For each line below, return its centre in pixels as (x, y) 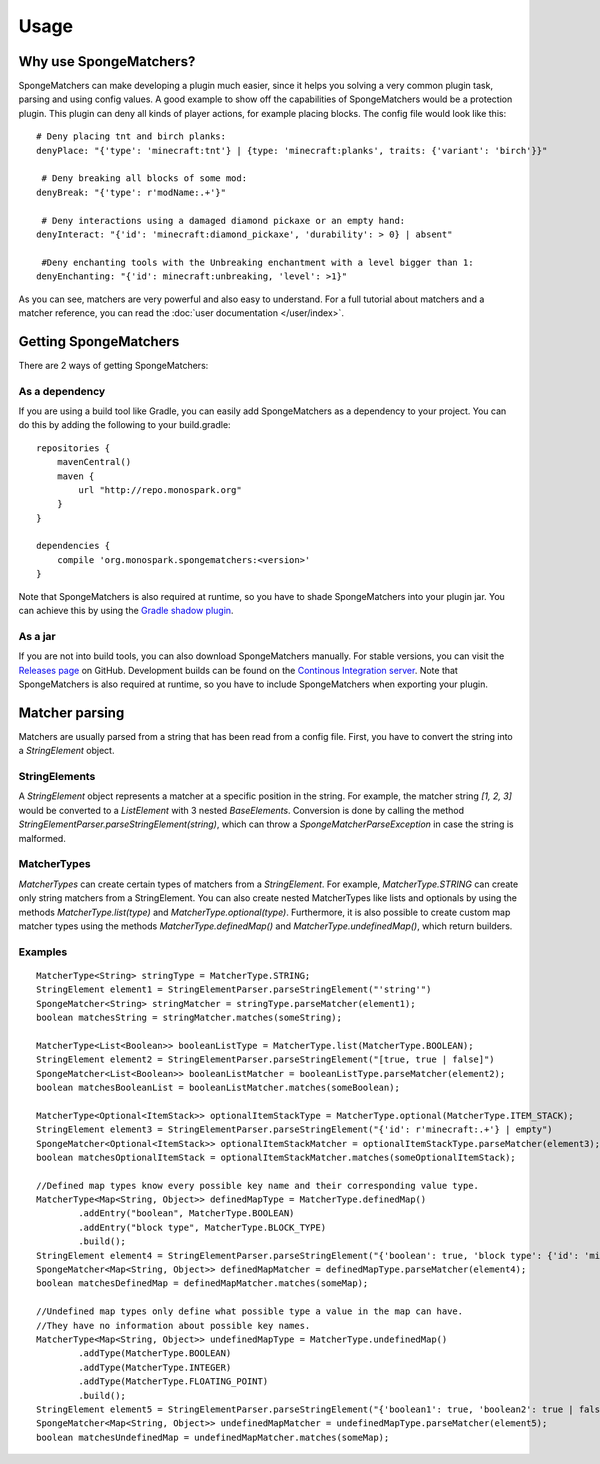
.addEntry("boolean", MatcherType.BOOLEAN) (186, 1213)
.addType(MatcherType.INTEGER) (155, 1367)
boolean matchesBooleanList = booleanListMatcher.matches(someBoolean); (218, 1087)
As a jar (37, 636)
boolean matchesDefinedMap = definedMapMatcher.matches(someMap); (202, 1283)
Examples (43, 952)
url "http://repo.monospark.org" (160, 489)
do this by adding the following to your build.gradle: (124, 425)
